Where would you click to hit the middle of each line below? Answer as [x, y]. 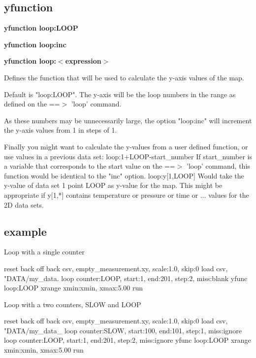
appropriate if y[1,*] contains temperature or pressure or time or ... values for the [127, 195]
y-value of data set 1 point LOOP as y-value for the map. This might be [113, 185]
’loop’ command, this [218, 166]
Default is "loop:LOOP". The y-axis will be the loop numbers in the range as [120, 94]
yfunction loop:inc [35, 44]
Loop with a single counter [44, 252]
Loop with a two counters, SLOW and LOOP [73, 304]
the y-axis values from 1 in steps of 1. [61, 130]
